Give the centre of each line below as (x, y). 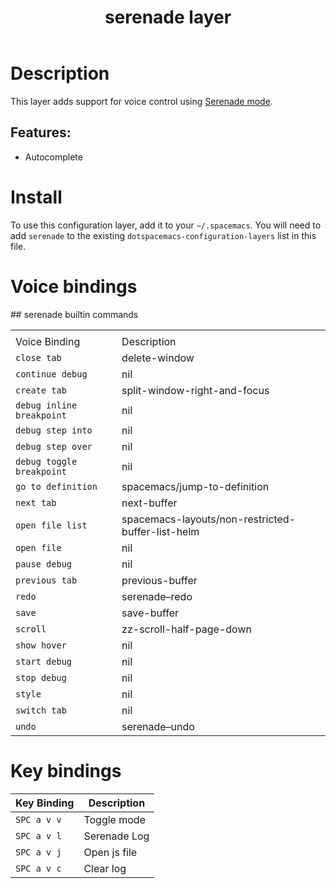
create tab (41, 390)
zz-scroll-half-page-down (186, 629)
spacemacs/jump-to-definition (195, 486)
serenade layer (168, 17)
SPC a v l (38, 835)
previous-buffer (159, 580)
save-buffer (150, 613)
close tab (38, 357)
